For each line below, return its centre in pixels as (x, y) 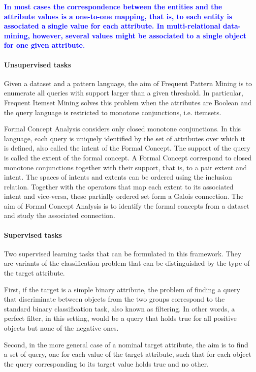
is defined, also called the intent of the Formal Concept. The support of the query (127, 148)
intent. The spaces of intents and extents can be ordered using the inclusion (118, 177)
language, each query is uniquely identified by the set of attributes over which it (125, 138)
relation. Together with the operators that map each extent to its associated (119, 186)
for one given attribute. (45, 45)
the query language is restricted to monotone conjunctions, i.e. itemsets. (113, 112)
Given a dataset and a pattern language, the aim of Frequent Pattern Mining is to (128, 83)
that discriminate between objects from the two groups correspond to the (114, 299)
